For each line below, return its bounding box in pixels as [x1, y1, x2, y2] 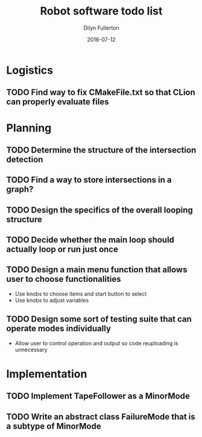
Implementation [6, 367, 87, 381]
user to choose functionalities [6, 274, 122, 284]
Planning [6, 121, 52, 135]
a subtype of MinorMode [6, 421, 101, 431]
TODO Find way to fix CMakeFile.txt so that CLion [6, 88, 196, 98]
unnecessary [14, 346, 48, 353]
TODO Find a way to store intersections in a [6, 175, 172, 185]
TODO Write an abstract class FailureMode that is [6, 412, 196, 422]
